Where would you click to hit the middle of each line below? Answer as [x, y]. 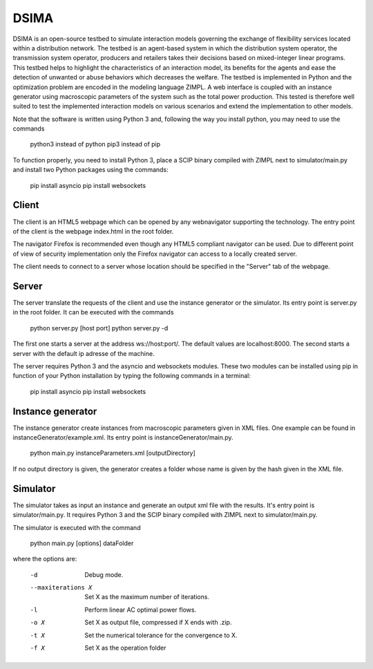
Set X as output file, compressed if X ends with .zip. [158, 623]
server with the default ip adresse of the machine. [84, 353]
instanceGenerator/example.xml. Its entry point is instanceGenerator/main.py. [123, 437]
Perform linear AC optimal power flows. [141, 610]
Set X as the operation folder [125, 648]
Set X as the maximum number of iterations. [147, 597]
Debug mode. [104, 574]
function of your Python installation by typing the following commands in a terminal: [132, 376]
